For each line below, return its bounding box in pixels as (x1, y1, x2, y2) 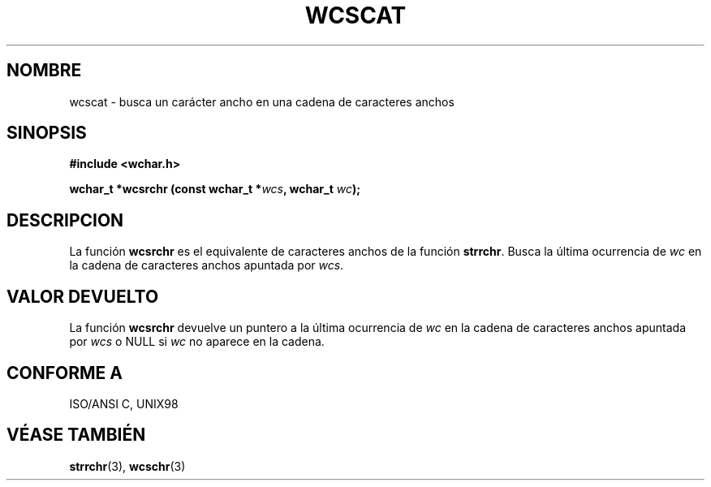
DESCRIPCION (6, 209, 124, 231)
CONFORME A (6, 362, 123, 383)
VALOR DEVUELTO (6, 286, 159, 307)
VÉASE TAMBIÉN (6, 425, 146, 446)
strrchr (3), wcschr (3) (69, 459, 186, 473)
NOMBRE (6, 60, 82, 81)
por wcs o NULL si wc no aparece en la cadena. (69, 334, 325, 349)
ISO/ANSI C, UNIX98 (69, 396, 179, 411)
